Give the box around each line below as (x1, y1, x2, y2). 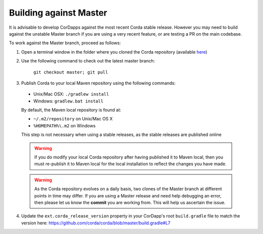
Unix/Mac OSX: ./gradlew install (33, 91, 109, 97)
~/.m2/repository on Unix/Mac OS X (33, 116, 113, 122)
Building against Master (9, 7, 107, 18)
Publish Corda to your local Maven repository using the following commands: (21, 80, 176, 86)
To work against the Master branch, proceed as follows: (9, 40, 121, 46)
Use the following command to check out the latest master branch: (21, 58, 155, 64)
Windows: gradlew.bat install (33, 98, 104, 104)
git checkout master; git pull (33, 69, 108, 75)
